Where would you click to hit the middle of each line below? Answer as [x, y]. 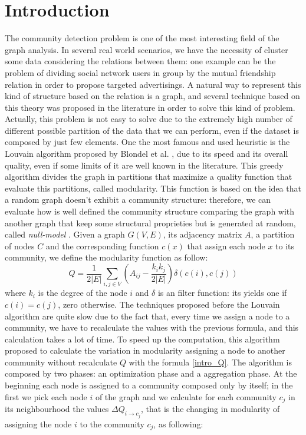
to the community [112, 424]
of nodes [20, 245]
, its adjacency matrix [203, 234]
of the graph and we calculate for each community [186, 396]
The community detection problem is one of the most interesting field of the [142, 38]
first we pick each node [46, 396]
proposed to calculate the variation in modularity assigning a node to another [145, 350]
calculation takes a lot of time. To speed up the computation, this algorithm [142, 339]
